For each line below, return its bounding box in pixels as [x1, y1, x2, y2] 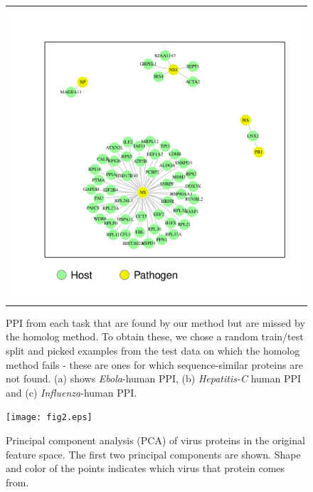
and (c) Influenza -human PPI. [6, 384, 137, 399]
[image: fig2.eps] [6, 412, 92, 423]
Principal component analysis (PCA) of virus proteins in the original [6, 433, 305, 448]
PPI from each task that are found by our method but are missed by [6, 315, 305, 330]
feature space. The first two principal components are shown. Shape [6, 446, 301, 461]
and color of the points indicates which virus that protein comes [6, 461, 285, 476]
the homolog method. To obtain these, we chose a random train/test [6, 329, 304, 344]
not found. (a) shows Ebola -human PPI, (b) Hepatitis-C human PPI [6, 371, 302, 386]
